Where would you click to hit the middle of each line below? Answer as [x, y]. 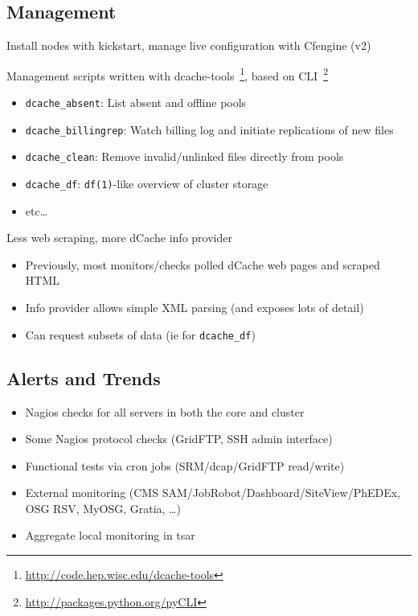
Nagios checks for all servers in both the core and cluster [165, 411]
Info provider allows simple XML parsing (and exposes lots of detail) [195, 308]
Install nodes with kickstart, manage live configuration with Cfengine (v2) [189, 45]
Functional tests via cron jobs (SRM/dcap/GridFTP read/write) [185, 465]
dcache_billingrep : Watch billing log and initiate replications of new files [209, 129]
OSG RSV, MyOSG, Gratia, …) [103, 508]
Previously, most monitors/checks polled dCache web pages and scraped [203, 264]
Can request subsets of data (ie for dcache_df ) [140, 334]
